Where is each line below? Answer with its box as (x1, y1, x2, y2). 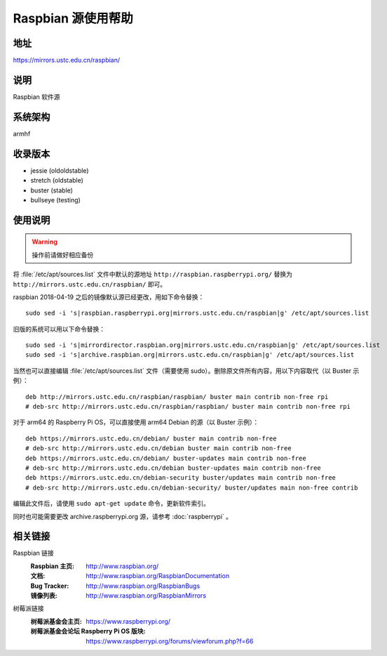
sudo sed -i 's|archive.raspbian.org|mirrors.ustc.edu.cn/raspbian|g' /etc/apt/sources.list (25, 351, 355, 359)
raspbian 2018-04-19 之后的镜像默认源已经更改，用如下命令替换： (13, 292, 205, 301)
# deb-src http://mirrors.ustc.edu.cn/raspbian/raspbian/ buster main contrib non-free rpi (25, 402, 351, 411)
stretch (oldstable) (30, 176, 84, 185)
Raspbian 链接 (13, 549, 54, 558)
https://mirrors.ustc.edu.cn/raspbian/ (13, 56, 121, 65)
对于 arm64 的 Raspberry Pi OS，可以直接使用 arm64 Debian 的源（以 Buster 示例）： (13, 418, 259, 426)
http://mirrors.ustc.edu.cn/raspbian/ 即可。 (13, 280, 167, 288)
